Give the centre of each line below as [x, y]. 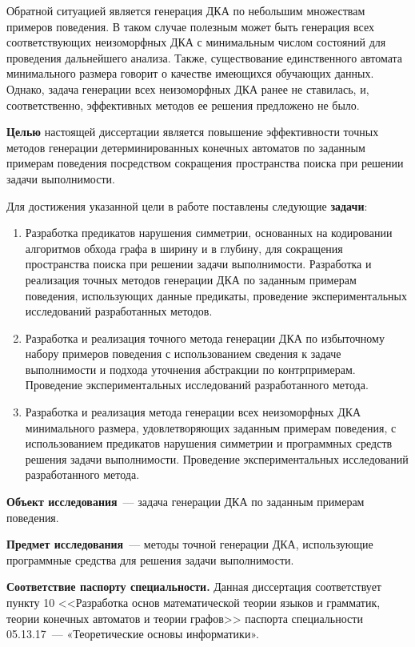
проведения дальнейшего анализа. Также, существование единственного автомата [205, 57]
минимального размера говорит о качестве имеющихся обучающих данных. [190, 73]
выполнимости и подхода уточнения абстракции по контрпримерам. [190, 369]
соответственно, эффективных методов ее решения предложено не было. [183, 104]
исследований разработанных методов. [119, 311]
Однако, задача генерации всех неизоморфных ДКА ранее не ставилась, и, [188, 88]
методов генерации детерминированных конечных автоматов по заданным [186, 147]
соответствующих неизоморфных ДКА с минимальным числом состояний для [196, 42]
